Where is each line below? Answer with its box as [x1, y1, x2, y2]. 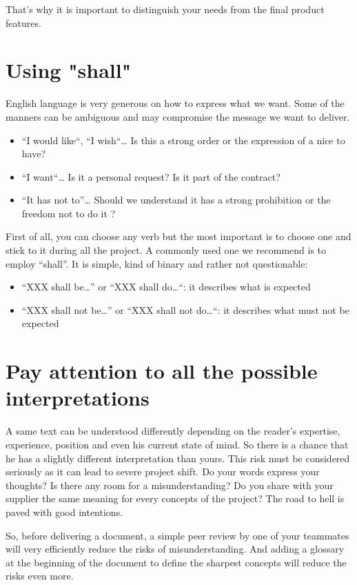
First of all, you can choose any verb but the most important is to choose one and [6, 229, 351, 244]
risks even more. [6, 568, 74, 583]
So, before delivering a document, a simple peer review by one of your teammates [6, 528, 349, 542]
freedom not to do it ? [21, 206, 116, 220]
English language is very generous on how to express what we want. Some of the [6, 96, 345, 110]
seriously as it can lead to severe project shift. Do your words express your [6, 464, 320, 479]
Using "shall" [6, 56, 132, 84]
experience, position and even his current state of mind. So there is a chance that [6, 437, 349, 451]
